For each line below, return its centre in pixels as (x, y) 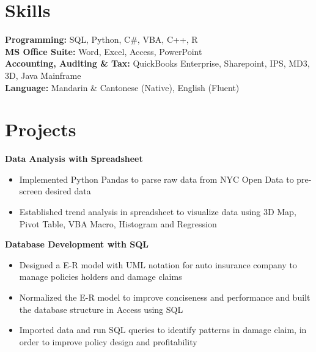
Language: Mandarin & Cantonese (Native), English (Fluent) (122, 87)
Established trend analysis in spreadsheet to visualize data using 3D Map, (158, 211)
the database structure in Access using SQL (101, 309)
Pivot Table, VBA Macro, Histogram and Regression (118, 223)
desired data (68, 191)
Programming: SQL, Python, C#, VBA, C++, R (101, 39)
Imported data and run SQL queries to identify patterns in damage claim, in (163, 330)
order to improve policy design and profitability (108, 341)
